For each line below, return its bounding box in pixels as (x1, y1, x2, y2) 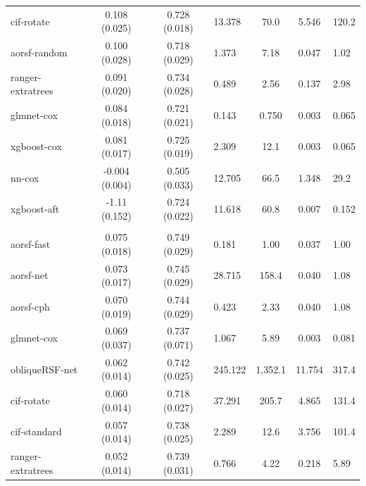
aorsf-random (11, 44, 68, 59)
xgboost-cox (11, 139, 62, 154)
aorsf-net (11, 268, 49, 282)
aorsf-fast (11, 236, 51, 251)
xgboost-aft (11, 201, 60, 216)
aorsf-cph (11, 299, 50, 313)
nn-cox (11, 170, 39, 185)
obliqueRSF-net (11, 361, 78, 376)
